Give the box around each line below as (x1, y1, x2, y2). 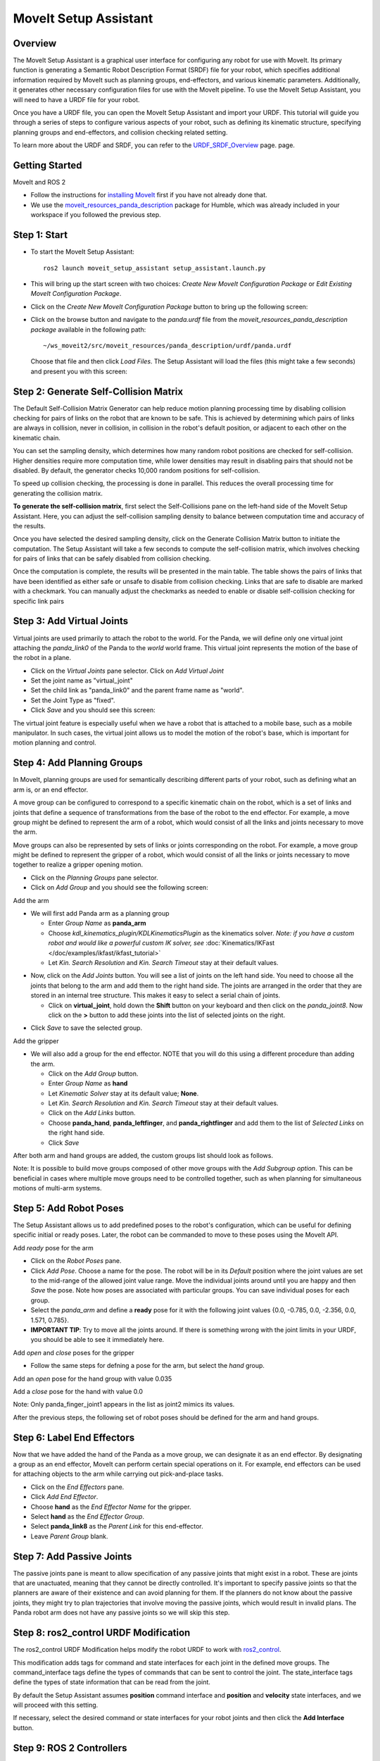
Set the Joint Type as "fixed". (30, 696, 115, 704)
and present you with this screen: (30, 367, 128, 375)
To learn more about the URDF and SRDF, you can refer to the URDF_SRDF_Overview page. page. (13, 141, 296, 149)
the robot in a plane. (13, 654, 72, 662)
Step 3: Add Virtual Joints (13, 615, 129, 627)
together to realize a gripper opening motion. (13, 860, 144, 869)
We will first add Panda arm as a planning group (30, 909, 170, 918)
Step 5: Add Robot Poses (13, 1202, 125, 1214)
